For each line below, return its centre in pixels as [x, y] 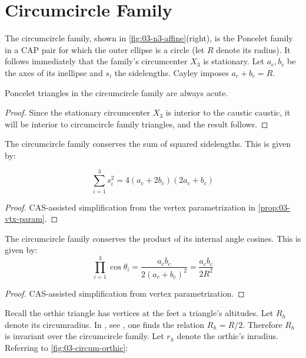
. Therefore [262, 324]
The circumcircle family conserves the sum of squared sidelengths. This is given [148, 144]
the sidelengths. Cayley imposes [172, 72]
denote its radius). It [253, 49]
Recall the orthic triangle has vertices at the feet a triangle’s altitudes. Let [139, 313]
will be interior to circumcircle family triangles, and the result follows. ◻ [137, 124]
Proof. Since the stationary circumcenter [78, 112]
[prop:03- [274, 207]
